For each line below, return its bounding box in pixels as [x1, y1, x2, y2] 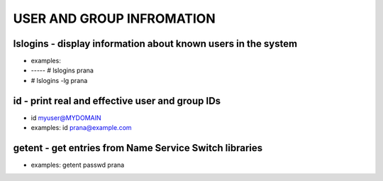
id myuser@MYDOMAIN [30, 114, 102, 122]
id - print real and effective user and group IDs [13, 94, 221, 106]
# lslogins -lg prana [30, 76, 88, 84]
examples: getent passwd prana [30, 160, 125, 170]
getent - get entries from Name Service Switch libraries [13, 142, 262, 154]
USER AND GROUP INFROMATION [13, 11, 216, 26]
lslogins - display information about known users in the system [13, 38, 298, 50]
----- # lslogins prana [30, 66, 94, 75]
